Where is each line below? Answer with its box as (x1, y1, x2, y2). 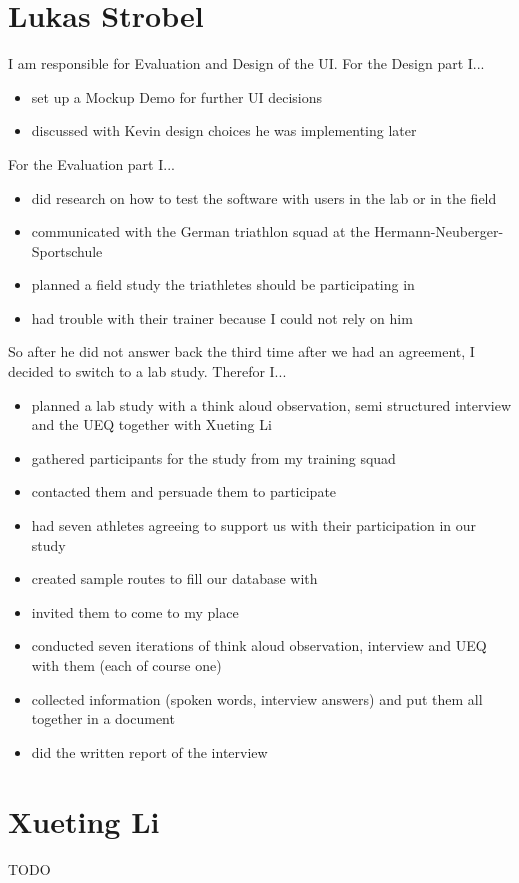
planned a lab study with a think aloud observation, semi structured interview (31, 394, 512, 415)
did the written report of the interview (31, 741, 268, 762)
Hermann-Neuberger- (374, 221, 504, 242)
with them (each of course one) (31, 655, 222, 675)
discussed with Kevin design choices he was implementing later (31, 120, 417, 141)
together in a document (31, 708, 175, 729)
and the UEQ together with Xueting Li (31, 414, 272, 435)
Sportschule (31, 240, 103, 261)
